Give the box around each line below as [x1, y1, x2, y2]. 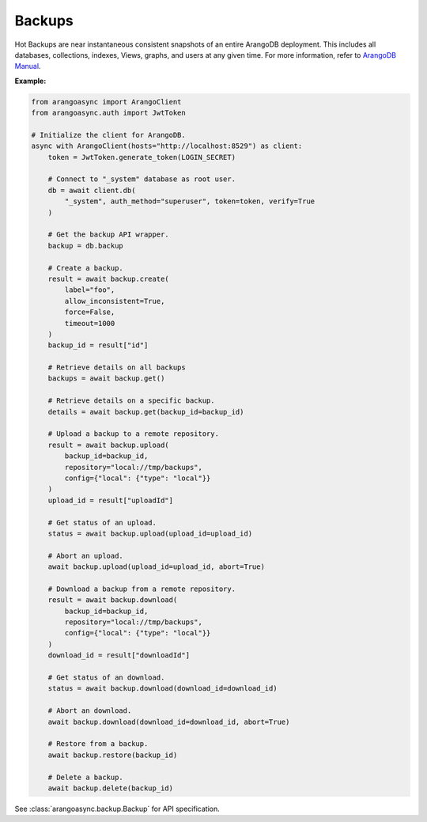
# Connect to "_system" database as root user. [47, 175, 236, 184]
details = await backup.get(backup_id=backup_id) [47, 407, 244, 416]
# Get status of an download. [47, 673, 165, 682]
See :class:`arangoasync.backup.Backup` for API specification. [14, 804, 221, 813]
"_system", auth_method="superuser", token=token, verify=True [64, 197, 316, 206]
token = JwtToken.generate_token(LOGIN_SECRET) [47, 153, 236, 161]
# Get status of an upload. [47, 518, 157, 527]
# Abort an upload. [47, 551, 124, 560]
